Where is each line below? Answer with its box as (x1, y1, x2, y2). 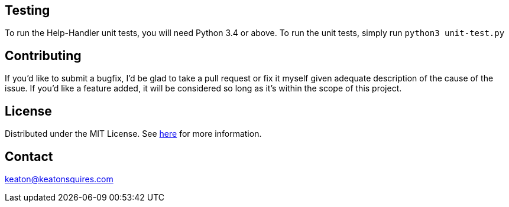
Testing (5, 3, 50, 18)
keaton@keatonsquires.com (5, 173, 114, 184)
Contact (5, 149, 53, 164)
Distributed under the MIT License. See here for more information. (5, 129, 262, 139)
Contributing (5, 48, 82, 63)
